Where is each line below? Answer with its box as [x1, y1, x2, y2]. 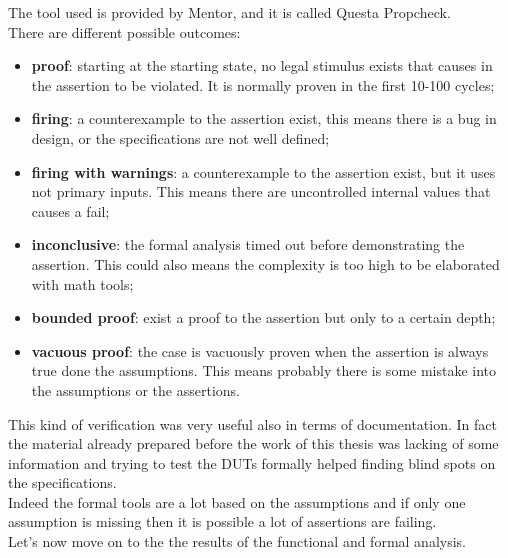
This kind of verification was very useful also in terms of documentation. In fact [8, 413, 497, 434]
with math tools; [31, 273, 134, 294]
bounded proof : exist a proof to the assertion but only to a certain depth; [31, 307, 496, 328]
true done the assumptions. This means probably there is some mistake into [31, 360, 497, 381]
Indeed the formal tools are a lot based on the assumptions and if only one [8, 491, 466, 512]
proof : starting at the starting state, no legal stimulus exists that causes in [31, 55, 493, 76]
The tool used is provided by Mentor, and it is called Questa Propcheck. [8, 2, 451, 22]
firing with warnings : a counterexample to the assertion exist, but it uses [31, 161, 496, 182]
